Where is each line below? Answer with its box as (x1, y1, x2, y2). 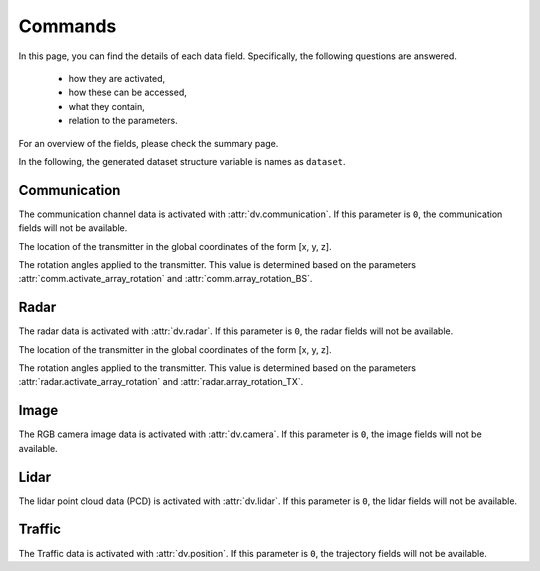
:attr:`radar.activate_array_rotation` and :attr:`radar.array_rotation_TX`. (18, 376, 304, 388)
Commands (18, 15, 117, 37)
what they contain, (68, 100, 145, 112)
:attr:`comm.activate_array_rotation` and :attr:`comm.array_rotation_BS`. (18, 273, 313, 285)
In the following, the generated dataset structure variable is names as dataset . (18, 155, 346, 167)
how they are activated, (68, 72, 166, 84)
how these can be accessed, (68, 86, 187, 99)
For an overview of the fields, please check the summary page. (18, 137, 279, 149)
